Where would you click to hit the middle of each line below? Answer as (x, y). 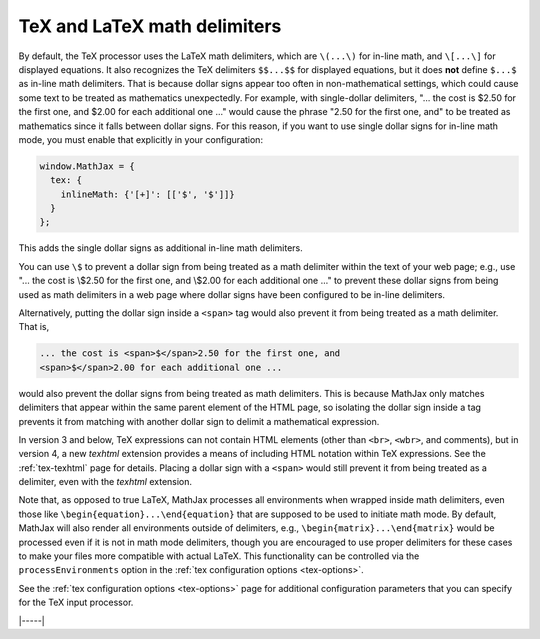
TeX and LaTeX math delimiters (150, 26)
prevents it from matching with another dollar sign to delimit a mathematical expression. (199, 421)
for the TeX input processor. (76, 602)
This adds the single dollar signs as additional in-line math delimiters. (161, 248)
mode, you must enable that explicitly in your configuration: (141, 139)
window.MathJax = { (87, 166)
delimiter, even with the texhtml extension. (105, 482)
